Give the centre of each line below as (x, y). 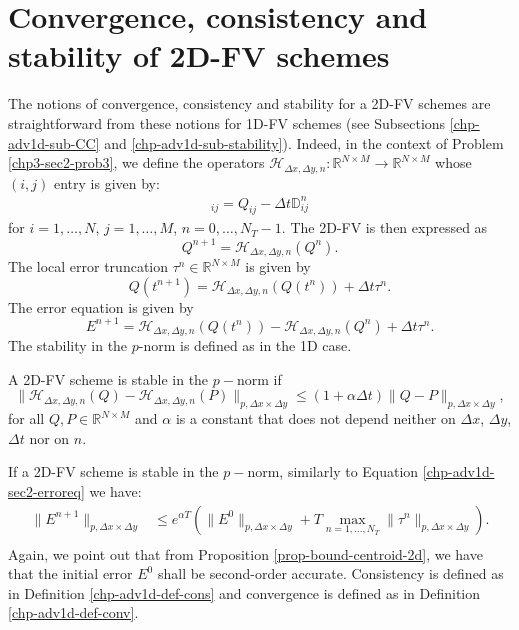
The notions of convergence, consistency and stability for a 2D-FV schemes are (249, 103)
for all (26, 418)
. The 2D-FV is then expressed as (384, 227)
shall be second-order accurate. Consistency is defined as (330, 573)
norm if (259, 378)
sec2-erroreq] (46, 490)
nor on (49, 437)
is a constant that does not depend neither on (315, 418)
